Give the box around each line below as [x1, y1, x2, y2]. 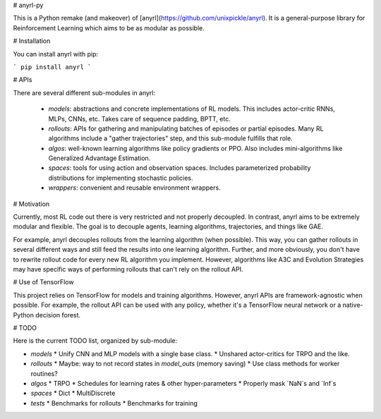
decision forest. [35, 310, 81, 319]
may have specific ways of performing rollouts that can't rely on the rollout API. [13, 265, 243, 273]
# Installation [13, 37, 51, 45]
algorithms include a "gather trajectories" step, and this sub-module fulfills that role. [48, 134, 293, 142]
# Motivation [13, 200, 50, 208]
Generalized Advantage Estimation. [48, 154, 151, 162]
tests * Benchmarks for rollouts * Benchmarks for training [30, 399, 198, 407]
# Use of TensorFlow [13, 278, 74, 286]
